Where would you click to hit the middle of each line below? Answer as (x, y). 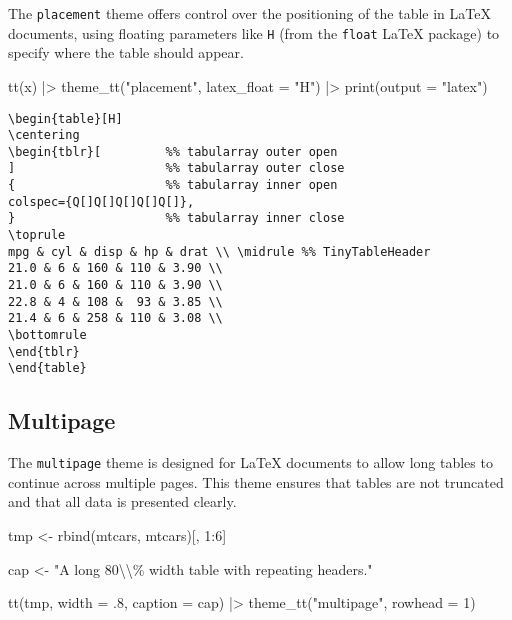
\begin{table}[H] (65, 118)
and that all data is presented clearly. (122, 501)
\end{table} (47, 368)
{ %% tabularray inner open (173, 185)
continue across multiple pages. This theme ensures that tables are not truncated (256, 481)
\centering (44, 135)
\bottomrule (47, 335)
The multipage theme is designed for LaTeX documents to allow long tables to (250, 462)
